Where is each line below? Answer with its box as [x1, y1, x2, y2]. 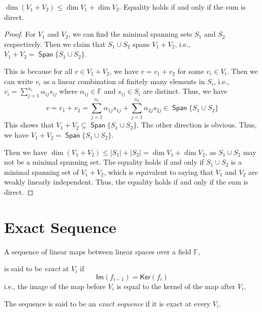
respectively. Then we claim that [4, 38, 106, 49]
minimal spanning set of [4, 166, 79, 177]
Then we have [4, 146, 47, 157]
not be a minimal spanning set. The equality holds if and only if [4, 157, 204, 167]
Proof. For [4, 29, 36, 39]
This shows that [4, 119, 54, 130]
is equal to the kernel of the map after [117, 280, 236, 291]
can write [4, 75, 33, 86]
